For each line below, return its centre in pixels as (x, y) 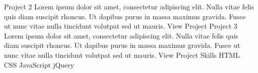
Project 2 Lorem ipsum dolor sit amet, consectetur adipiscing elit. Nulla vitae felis (129, 6)
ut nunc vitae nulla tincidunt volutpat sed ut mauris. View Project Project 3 (121, 26)
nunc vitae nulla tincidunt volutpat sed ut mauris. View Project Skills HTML (122, 55)
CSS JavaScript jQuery (39, 64)
